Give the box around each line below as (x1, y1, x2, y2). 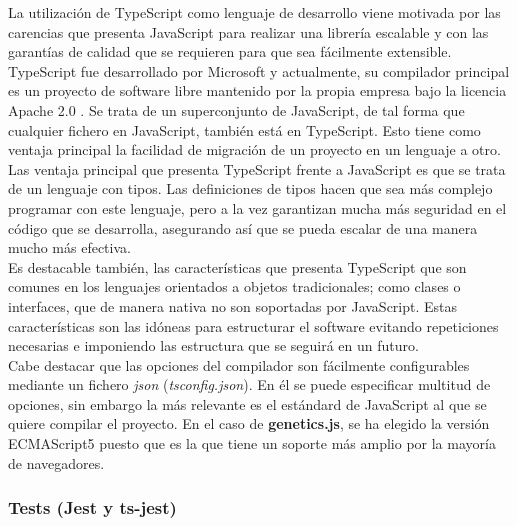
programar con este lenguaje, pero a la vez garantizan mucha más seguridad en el (8, 197, 507, 218)
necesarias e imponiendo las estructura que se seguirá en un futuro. (8, 335, 419, 356)
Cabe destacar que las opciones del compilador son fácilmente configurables (8, 354, 470, 375)
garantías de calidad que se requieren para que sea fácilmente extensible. (8, 41, 452, 62)
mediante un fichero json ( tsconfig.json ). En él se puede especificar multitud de (8, 374, 491, 395)
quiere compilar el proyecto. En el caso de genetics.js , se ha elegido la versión (8, 413, 490, 434)
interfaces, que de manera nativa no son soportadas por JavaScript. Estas (8, 295, 458, 316)
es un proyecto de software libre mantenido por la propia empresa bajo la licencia (8, 80, 507, 101)
